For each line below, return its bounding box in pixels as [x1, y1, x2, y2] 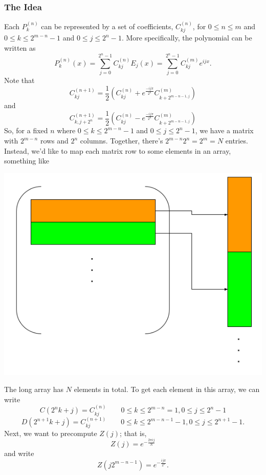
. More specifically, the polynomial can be [121, 32, 252, 43]
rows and [40, 135, 69, 146]
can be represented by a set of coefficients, [41, 21, 173, 32]
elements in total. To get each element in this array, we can [74, 384, 260, 395]
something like [4, 155, 49, 166]
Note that [4, 75, 35, 86]
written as [4, 43, 36, 53]
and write [4, 448, 34, 459]
